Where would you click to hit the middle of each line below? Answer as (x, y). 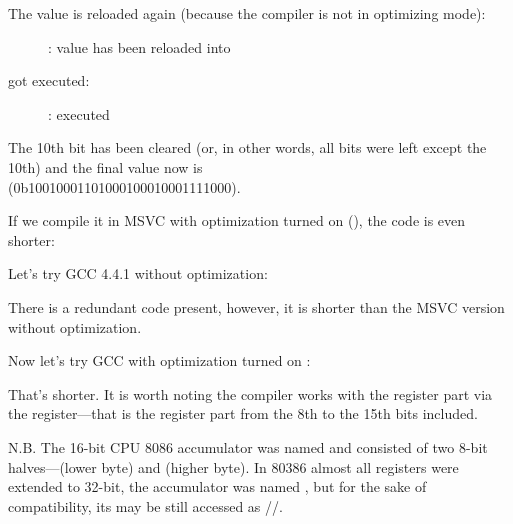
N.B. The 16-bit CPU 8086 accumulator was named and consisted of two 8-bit (248, 446)
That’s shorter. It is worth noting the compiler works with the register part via (250, 393)
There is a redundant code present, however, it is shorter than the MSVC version (256, 306)
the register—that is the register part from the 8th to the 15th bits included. (243, 413)
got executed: (49, 80)
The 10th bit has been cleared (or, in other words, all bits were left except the (247, 147)
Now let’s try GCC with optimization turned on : (159, 360)
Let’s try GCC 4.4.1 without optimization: (138, 273)
